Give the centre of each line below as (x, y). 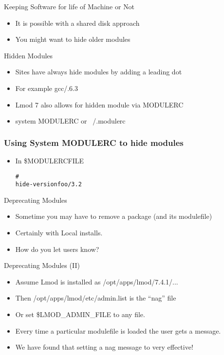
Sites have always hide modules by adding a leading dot (99, 72)
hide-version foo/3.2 (48, 185)
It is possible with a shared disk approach (77, 23)
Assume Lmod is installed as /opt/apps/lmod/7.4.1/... (97, 281)
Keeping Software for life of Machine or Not (69, 6)
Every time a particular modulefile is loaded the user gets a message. (118, 330)
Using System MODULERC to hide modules (94, 142)
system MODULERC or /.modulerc (70, 121)
